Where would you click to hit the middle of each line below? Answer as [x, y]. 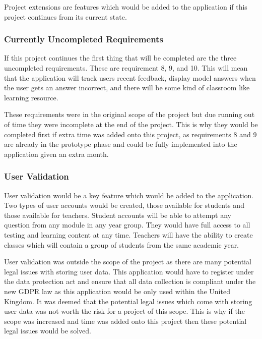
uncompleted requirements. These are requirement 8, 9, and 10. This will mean [126, 68]
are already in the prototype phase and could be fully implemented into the [121, 144]
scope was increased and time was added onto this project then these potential [125, 321]
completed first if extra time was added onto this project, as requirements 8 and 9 [130, 134]
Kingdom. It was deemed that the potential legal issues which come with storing [128, 301]
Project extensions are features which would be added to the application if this [126, 7]
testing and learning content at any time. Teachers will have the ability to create [128, 234]
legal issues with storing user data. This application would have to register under [129, 271]
